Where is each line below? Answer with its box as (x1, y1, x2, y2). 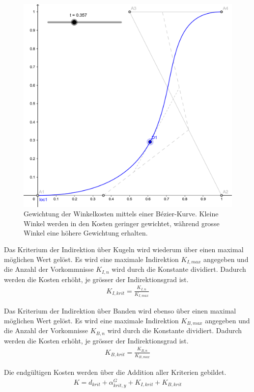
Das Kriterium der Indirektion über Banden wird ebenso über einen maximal (4, 306, 236, 316)
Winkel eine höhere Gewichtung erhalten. (24, 228, 148, 238)
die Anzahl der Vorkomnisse (4, 325, 88, 336)
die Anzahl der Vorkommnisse (4, 264, 94, 274)
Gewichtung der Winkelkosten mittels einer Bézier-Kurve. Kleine (24, 209, 219, 219)
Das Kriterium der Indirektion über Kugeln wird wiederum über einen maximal (4, 244, 244, 255)
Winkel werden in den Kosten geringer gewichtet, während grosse (24, 218, 220, 228)
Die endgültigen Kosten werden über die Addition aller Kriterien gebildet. (4, 367, 226, 377)
